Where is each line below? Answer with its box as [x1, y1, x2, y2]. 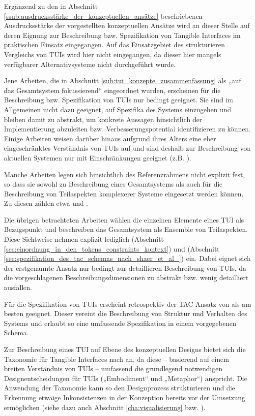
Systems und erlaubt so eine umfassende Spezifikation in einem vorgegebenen [4, 318, 236, 328]
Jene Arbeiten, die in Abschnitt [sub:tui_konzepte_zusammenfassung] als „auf [4, 75, 241, 86]
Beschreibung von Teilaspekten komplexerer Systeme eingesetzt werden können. [4, 188, 244, 198]
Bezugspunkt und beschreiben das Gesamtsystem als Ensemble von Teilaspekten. [4, 224, 248, 234]
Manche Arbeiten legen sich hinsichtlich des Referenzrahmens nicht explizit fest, [4, 169, 245, 179]
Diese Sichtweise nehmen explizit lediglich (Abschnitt [4, 234, 164, 244]
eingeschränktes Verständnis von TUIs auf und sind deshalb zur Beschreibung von [4, 143, 251, 153]
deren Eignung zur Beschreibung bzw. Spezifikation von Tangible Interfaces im [4, 30, 241, 40]
